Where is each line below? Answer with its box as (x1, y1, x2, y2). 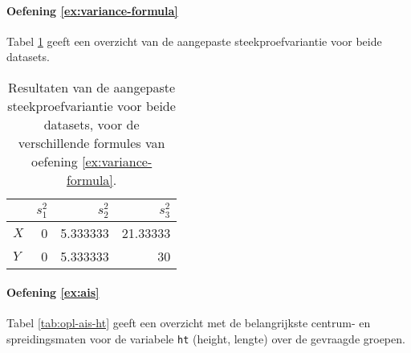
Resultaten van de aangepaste (8, 77, 176, 96)
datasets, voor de (43, 114, 140, 133)
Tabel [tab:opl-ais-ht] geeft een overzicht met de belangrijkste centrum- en (6, 314, 371, 331)
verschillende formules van (18, 133, 165, 152)
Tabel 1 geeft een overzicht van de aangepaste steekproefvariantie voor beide (6, 32, 382, 49)
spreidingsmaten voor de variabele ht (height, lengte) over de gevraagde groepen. (6, 330, 405, 347)
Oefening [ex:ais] (6, 284, 100, 301)
